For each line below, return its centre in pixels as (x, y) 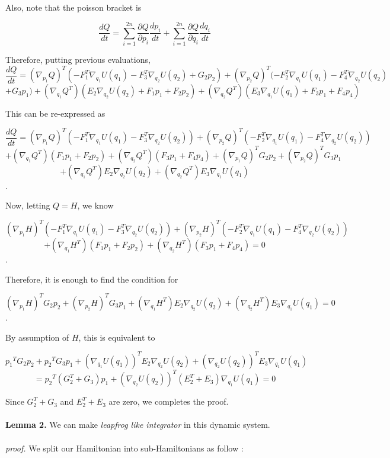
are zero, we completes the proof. (169, 401)
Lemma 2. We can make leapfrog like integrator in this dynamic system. (138, 425)
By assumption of (37, 337)
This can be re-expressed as (55, 113)
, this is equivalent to (117, 337)
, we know (95, 205)
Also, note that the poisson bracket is (73, 7)
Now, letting (28, 205)
